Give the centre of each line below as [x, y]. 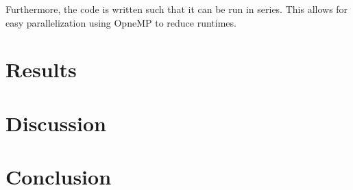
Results [41, 69]
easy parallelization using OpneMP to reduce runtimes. [121, 22]
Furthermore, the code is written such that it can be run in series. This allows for [177, 9]
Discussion [56, 123]
